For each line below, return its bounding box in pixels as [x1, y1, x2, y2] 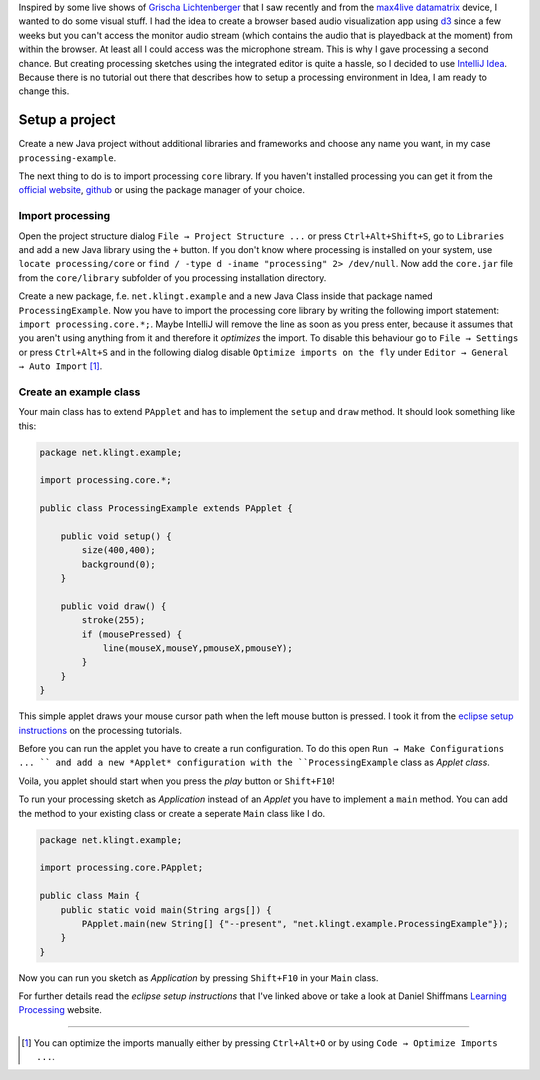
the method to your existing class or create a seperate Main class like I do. [18, 807, 326, 819]
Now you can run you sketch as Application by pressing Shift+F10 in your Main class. [18, 971, 379, 984]
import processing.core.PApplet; [39, 862, 204, 874]
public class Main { [39, 890, 140, 902]
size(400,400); [81, 545, 157, 556]
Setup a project [18, 111, 116, 129]
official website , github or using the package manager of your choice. [18, 184, 305, 196]
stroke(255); [81, 615, 146, 626]
